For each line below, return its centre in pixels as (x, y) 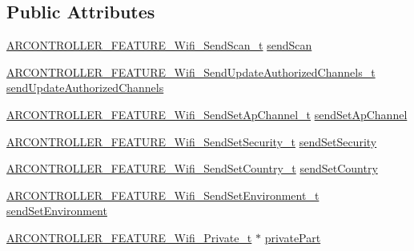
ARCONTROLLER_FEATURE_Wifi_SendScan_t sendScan (159, 45)
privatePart (293, 237)
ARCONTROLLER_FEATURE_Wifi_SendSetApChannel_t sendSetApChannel (207, 114)
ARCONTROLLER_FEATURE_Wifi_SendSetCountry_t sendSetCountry (192, 168)
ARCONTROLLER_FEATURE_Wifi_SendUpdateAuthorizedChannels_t (191, 72)
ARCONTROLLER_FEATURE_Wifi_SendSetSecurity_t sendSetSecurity (192, 141)
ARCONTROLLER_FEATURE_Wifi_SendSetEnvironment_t (163, 195)
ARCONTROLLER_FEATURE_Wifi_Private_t (129, 237)
